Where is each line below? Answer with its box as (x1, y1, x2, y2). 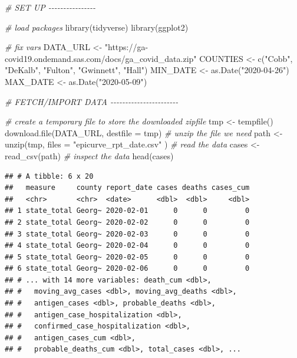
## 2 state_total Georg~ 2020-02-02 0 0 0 (5, 218, 250, 226)
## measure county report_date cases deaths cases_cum (5, 183, 250, 192)
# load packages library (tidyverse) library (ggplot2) (5, 21, 189, 33)
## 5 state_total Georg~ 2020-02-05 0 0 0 (5, 252, 250, 261)
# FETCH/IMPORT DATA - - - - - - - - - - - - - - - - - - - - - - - (5, 95, 179, 107)
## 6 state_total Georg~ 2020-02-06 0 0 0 (5, 264, 250, 273)
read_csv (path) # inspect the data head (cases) (5, 149, 174, 162)
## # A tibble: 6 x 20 (5, 172, 94, 180)
